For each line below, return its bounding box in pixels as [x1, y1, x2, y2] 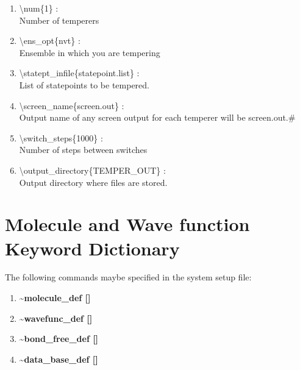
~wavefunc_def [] [19, 311, 93, 324]
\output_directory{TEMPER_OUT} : [19, 163, 166, 176]
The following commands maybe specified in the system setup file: [5, 271, 252, 283]
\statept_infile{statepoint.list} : [19, 66, 140, 79]
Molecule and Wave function [5, 212, 250, 237]
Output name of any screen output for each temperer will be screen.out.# [19, 111, 296, 124]
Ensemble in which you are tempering [19, 46, 160, 59]
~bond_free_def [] [19, 332, 99, 345]
